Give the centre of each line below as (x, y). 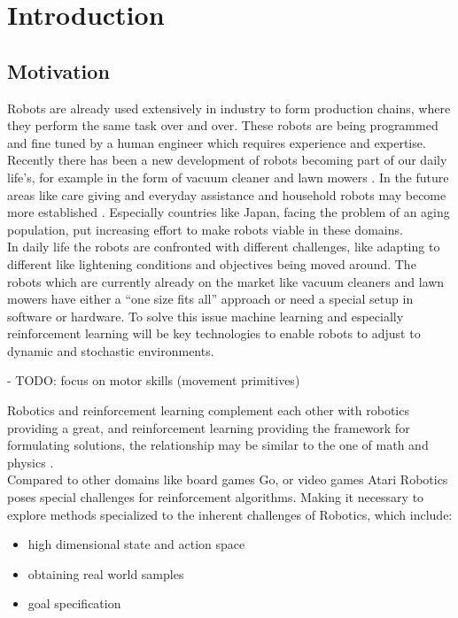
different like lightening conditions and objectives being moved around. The (212, 263)
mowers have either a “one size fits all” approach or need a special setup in (210, 299)
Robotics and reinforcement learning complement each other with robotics (208, 410)
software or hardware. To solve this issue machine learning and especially (206, 316)
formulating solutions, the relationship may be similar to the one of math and (218, 445)
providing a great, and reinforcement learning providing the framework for (209, 427)
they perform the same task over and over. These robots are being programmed (223, 125)
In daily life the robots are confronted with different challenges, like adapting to (224, 247)
